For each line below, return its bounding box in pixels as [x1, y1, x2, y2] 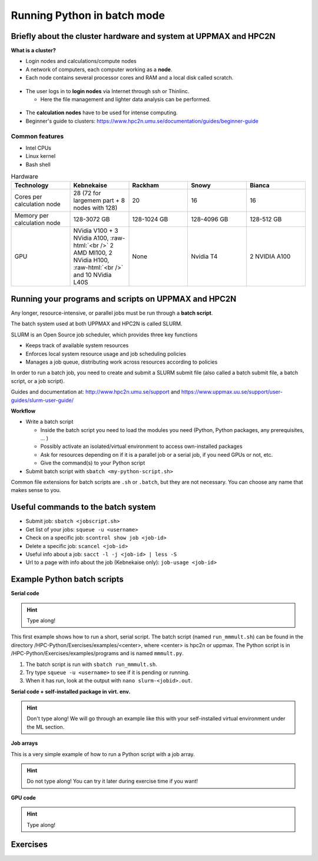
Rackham [132, 182, 159, 190]
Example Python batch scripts [11, 575, 124, 585]
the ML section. [26, 723, 65, 730]
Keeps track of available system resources [25, 342, 129, 349]
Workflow [11, 407, 36, 414]
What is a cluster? [11, 47, 56, 54]
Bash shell [25, 161, 51, 168]
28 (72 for [73, 189, 101, 197]
